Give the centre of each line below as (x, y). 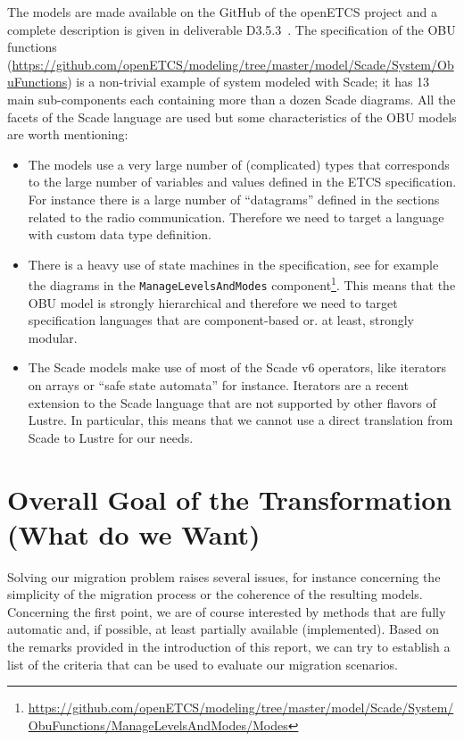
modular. (53, 337)
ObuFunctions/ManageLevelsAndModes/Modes (158, 724)
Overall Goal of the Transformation (230, 499)
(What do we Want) (134, 533)
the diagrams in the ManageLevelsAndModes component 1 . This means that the (242, 283)
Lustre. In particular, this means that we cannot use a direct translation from (240, 420)
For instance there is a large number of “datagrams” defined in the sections (234, 199)
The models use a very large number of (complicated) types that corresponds (239, 164)
